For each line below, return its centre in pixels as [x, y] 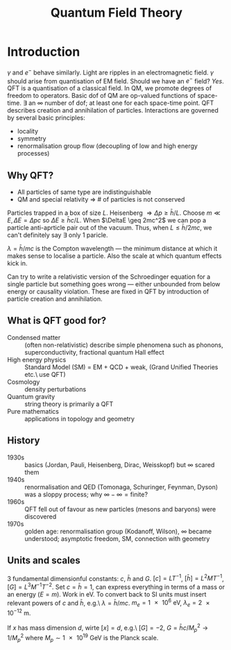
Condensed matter [34, 337]
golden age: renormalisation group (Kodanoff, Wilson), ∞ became [118, 531]
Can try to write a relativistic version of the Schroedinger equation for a [109, 277]
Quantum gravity [31, 396]
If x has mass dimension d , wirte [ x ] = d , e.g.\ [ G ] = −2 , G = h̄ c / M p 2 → [108, 628]
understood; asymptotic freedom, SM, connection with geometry [117, 538]
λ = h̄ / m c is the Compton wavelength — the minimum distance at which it [112, 249]
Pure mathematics [33, 411]
